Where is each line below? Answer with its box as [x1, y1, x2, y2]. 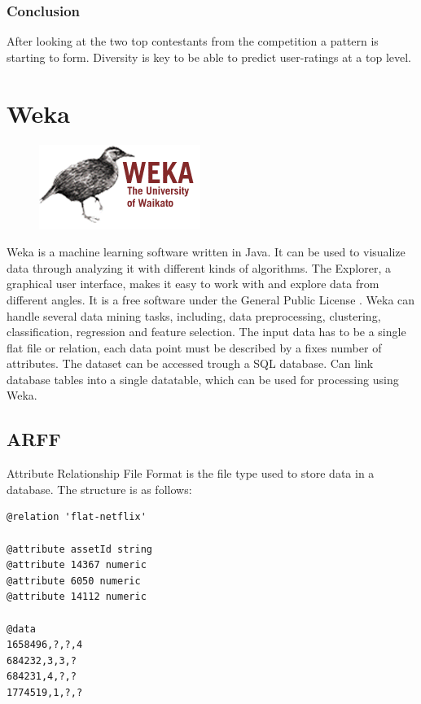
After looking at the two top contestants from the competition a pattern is [7, 33, 379, 50]
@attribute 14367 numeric [7, 559, 147, 571]
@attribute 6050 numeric [7, 575, 141, 587]
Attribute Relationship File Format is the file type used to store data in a [7, 465, 375, 482]
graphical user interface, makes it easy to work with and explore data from [7, 275, 379, 292]
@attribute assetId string [7, 543, 152, 555]
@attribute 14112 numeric [7, 591, 147, 603]
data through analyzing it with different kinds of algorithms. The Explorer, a [7, 259, 391, 276]
